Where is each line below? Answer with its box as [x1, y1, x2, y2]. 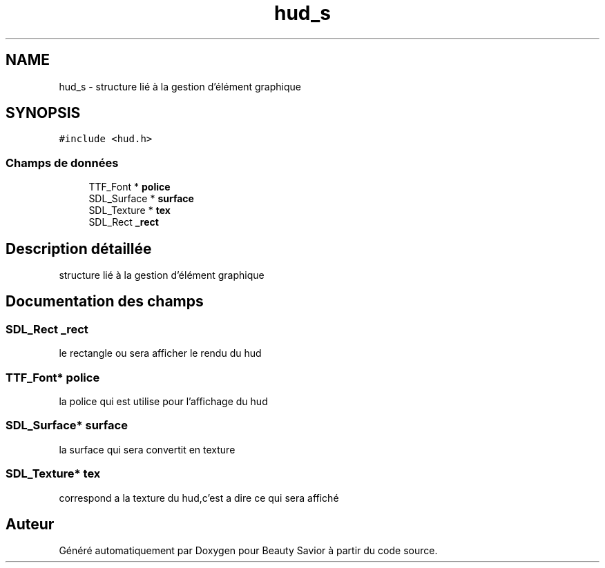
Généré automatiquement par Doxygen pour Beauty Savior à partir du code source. [59, 545, 438, 557]
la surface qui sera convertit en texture [59, 443, 236, 456]
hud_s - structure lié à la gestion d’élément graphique [59, 80, 301, 92]
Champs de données [6, 155, 119, 170]
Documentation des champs [6, 293, 204, 311]
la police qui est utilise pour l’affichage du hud [59, 395, 268, 407]
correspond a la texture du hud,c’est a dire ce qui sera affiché [59, 491, 339, 504]
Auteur [6, 515, 55, 533]
